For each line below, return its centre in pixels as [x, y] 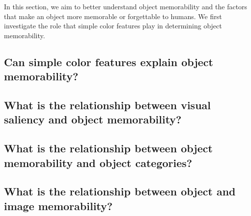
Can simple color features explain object [109, 61]
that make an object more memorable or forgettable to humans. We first [113, 16]
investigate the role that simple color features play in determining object [113, 26]
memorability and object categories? [98, 162]
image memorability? [58, 205]
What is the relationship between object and [120, 191]
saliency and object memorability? [93, 119]
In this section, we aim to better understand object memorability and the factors [126, 6]
